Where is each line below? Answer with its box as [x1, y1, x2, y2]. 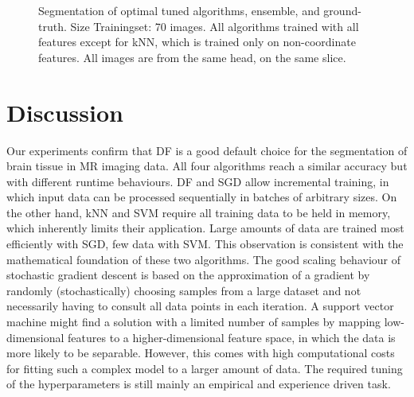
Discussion [6, 95, 123, 128]
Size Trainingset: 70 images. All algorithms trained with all [70, 18, 359, 34]
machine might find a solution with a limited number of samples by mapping [6, 313, 381, 330]
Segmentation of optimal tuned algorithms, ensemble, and [38, 2, 320, 18]
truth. [38, 18, 67, 34]
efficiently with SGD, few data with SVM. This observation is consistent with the [6, 235, 404, 252]
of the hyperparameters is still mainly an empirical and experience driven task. [6, 376, 391, 392]
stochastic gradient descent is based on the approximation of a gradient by [6, 267, 370, 283]
